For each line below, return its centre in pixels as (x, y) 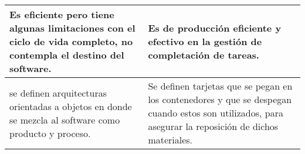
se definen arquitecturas (58, 93)
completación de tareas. (204, 55)
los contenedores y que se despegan (220, 99)
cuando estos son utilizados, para (216, 113)
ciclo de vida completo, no (71, 41)
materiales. (170, 140)
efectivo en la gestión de (205, 41)
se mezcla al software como (65, 119)
